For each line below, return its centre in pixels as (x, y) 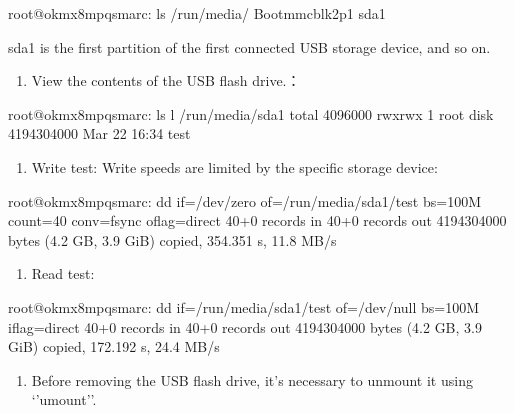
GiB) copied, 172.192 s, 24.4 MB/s (114, 346)
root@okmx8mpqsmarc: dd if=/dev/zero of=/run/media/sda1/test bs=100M (245, 200)
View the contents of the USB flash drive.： (166, 80)
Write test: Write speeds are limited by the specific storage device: (234, 166)
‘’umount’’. (64, 399)
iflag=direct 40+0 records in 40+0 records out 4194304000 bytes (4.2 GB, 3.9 (245, 326)
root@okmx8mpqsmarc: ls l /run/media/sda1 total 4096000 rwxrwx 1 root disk (251, 113)
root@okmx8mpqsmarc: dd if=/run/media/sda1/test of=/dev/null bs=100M (244, 306)
